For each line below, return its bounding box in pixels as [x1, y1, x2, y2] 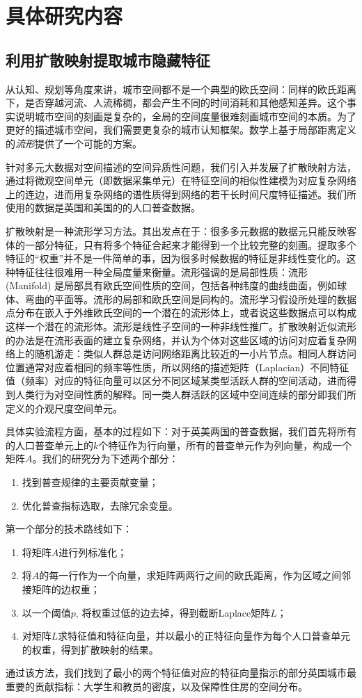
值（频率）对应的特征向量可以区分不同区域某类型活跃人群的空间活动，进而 [6, 373, 347, 388]
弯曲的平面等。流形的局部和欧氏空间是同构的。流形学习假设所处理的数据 [24, 291, 356, 306]
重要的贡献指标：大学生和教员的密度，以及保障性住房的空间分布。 [6, 679, 308, 693]
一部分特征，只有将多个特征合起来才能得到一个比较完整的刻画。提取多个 [24, 237, 356, 252]
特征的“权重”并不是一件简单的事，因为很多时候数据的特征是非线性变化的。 [6, 251, 347, 266]
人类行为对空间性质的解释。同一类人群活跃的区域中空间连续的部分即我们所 [15, 387, 356, 402]
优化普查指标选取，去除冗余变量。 [22, 498, 178, 512]
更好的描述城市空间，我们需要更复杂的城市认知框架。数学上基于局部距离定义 [6, 122, 356, 137]
